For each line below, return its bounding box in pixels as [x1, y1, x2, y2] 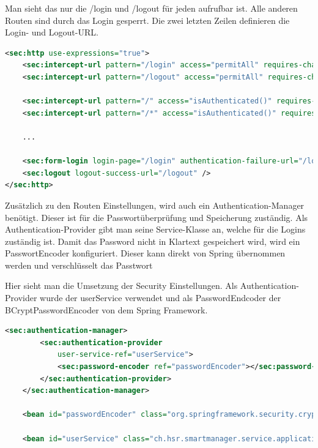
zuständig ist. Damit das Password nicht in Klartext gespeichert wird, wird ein [5, 234, 300, 247]
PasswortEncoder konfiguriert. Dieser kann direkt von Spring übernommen [5, 247, 286, 259]
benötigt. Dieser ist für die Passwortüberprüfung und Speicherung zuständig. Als [5, 211, 308, 223]
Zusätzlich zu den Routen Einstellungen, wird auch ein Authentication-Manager [5, 198, 305, 211]
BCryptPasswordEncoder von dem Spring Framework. [5, 303, 208, 316]
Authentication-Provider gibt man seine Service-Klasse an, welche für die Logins [5, 223, 306, 236]
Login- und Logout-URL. [5, 26, 98, 39]
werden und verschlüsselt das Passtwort [5, 258, 153, 271]
